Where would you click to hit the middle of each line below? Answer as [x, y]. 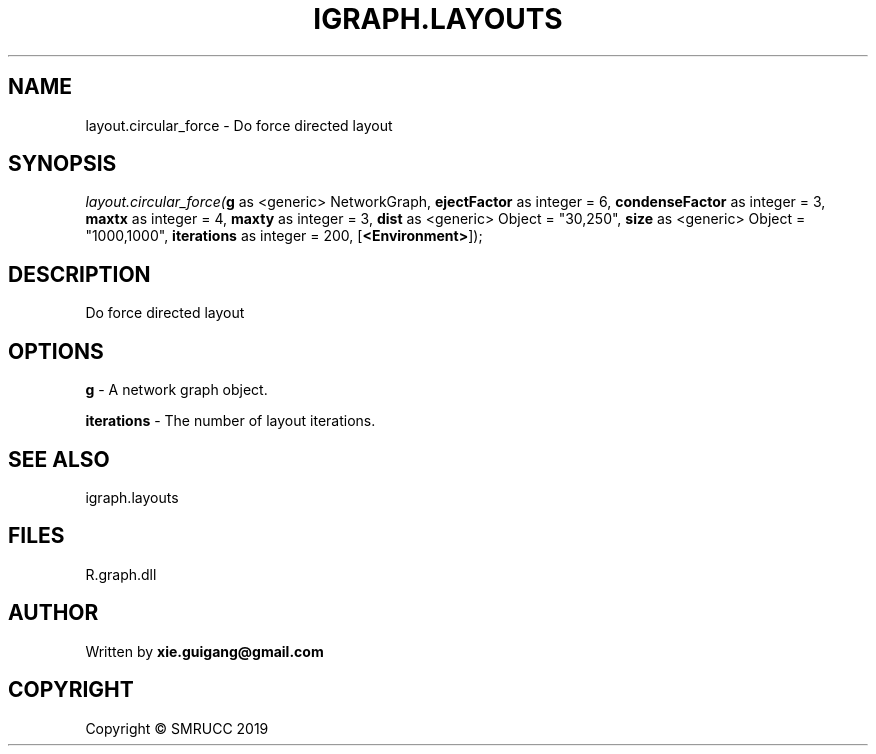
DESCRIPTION [79, 274]
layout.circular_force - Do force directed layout [239, 125]
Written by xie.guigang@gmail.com [204, 651]
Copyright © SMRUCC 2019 [177, 728]
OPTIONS [56, 351]
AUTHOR [53, 613]
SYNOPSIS [62, 164]
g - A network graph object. [176, 390]
